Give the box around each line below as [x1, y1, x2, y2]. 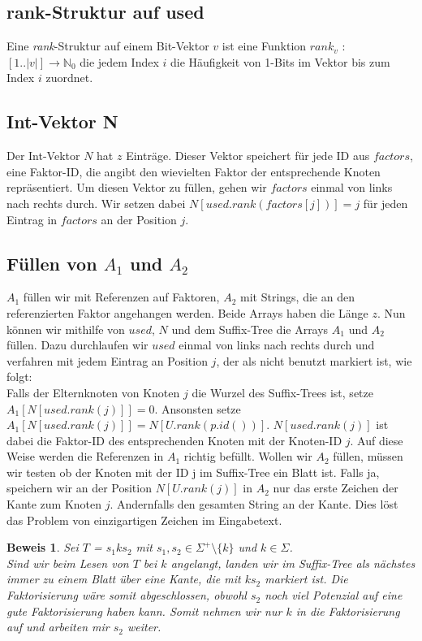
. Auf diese [350, 431, 403, 448]
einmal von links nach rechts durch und [179, 336, 375, 353]
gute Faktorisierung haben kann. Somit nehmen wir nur [6, 602, 282, 619]
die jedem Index [80, 53, 159, 70]
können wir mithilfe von [6, 320, 125, 337]
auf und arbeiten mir [6, 618, 110, 635]
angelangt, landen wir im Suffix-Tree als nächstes [170, 554, 416, 571]
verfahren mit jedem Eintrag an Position [6, 352, 208, 369]
